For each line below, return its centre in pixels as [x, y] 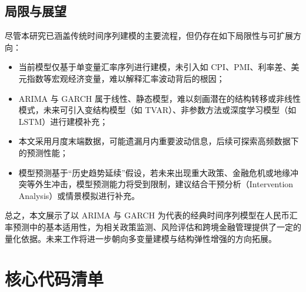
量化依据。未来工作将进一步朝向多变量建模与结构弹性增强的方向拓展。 [141, 238]
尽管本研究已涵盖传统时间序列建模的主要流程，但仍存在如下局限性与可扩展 [149, 36]
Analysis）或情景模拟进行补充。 [79, 195]
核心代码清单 [54, 279]
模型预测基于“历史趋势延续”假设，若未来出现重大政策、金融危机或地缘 [154, 172]
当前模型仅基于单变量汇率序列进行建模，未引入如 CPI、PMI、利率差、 [155, 67]
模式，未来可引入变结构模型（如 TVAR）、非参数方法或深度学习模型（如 [157, 110]
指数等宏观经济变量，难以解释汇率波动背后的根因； [126, 78]
